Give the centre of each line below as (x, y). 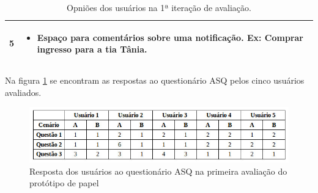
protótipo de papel (64, 183)
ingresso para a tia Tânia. (92, 49)
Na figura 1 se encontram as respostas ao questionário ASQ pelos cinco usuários (155, 80)
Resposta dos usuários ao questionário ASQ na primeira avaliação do (158, 171)
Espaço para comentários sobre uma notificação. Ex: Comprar (170, 37)
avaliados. (23, 92)
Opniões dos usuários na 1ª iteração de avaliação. (159, 7)
